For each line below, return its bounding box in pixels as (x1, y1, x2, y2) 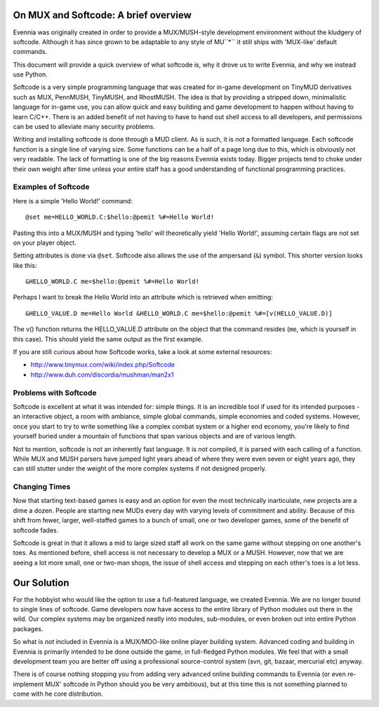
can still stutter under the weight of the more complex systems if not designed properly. (13, 464, 267, 473)
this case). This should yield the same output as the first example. (13, 335, 204, 343)
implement (13, 680, 44, 688)
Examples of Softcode (13, 182, 90, 192)
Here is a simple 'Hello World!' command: (13, 196, 133, 205)
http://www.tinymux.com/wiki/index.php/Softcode (30, 361, 175, 369)
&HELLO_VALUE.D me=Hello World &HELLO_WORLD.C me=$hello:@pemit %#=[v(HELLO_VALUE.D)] (25, 309, 333, 317)
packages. (13, 624, 44, 633)
